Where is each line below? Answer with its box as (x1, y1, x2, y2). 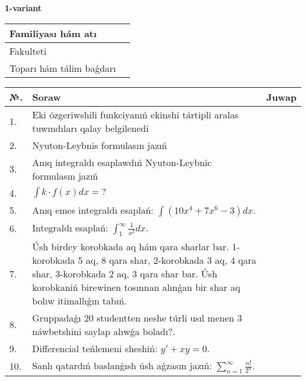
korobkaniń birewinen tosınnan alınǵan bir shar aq (32, 280, 241, 294)
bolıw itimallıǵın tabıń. (32, 293, 127, 307)
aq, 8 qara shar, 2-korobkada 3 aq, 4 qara (85, 253, 257, 267)
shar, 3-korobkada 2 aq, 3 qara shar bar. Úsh (32, 266, 218, 280)
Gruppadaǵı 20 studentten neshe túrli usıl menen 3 (32, 310, 242, 324)
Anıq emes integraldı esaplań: (32, 203, 154, 217)
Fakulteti (9, 44, 46, 58)
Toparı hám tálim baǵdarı (9, 61, 117, 75)
